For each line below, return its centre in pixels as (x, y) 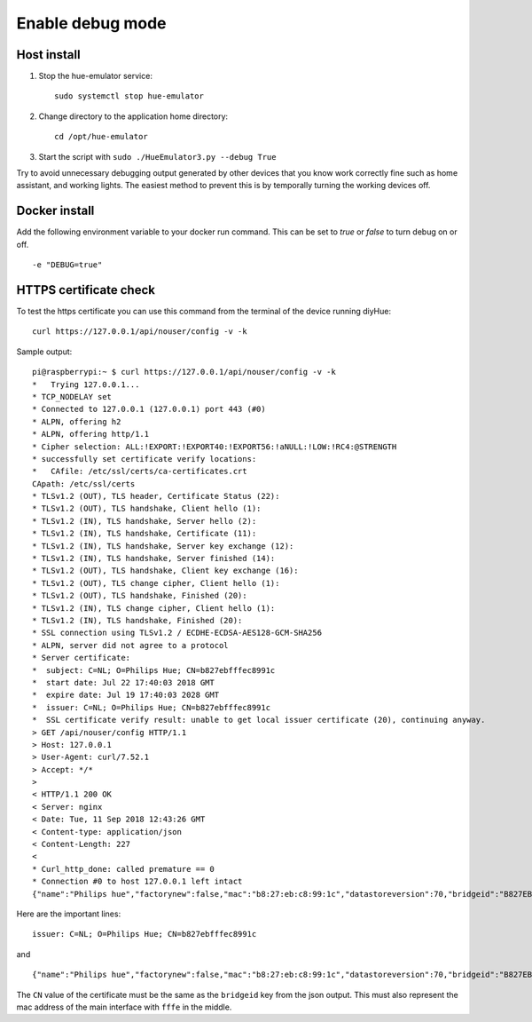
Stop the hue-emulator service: (95, 76)
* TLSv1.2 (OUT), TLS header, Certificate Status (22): (156, 496)
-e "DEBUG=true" (67, 265)
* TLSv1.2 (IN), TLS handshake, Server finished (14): (154, 559)
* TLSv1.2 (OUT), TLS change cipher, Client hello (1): (156, 583)
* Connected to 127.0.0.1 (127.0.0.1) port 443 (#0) (149, 409)
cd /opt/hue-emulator (101, 137)
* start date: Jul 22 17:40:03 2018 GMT (123, 682)
